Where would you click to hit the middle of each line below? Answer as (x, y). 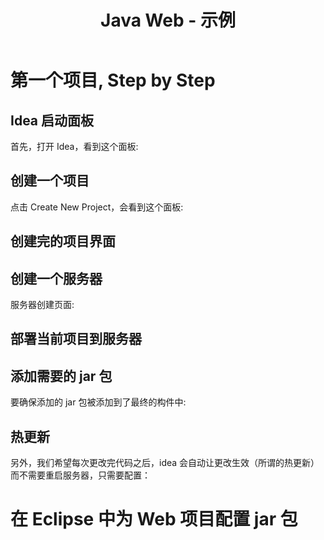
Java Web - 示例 (168, 20)
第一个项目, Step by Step (113, 80)
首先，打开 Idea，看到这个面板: (74, 146)
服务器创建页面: (42, 305)
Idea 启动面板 (52, 120)
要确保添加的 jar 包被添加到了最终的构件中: (98, 402)
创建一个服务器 (56, 278)
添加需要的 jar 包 (61, 376)
